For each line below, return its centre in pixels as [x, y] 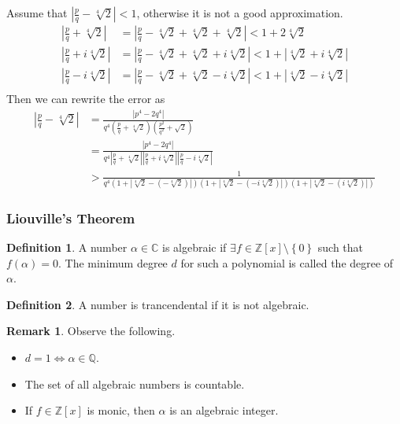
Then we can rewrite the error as [86, 99]
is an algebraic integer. [224, 410]
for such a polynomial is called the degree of [287, 262]
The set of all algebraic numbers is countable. [135, 383]
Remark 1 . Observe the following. [91, 331]
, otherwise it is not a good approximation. [240, 13]
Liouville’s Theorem [71, 218]
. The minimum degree [113, 262]
